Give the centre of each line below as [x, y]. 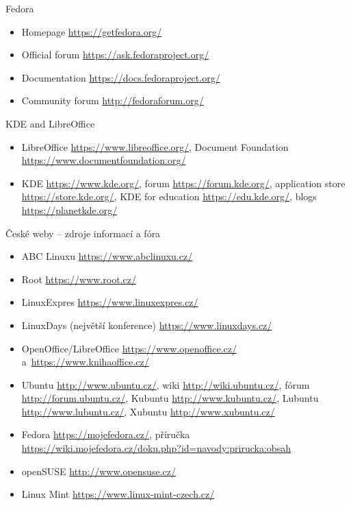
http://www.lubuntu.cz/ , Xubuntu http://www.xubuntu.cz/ [148, 411]
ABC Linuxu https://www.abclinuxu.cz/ [107, 256]
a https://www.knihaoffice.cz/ [85, 362]
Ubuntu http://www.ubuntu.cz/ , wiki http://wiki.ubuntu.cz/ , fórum [166, 384]
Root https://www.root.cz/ [79, 279]
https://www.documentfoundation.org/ [104, 160]
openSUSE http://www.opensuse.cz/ [99, 471]
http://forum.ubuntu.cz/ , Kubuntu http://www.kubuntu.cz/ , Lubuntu [170, 398]
